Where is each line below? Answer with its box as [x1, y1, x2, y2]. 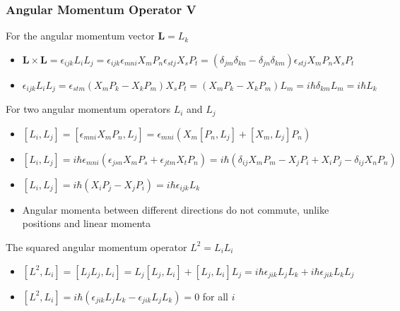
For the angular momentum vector [6, 28, 155, 43]
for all [202, 288, 229, 303]
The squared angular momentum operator [6, 239, 187, 254]
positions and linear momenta [22, 216, 151, 231]
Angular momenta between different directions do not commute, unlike [22, 202, 329, 217]
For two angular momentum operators [6, 102, 170, 116]
